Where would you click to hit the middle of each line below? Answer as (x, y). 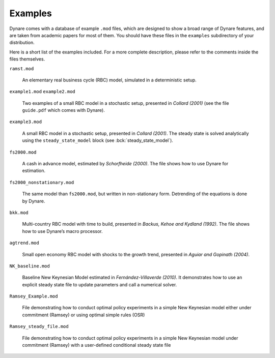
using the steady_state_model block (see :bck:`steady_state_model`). (98, 140)
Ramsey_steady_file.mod (39, 326)
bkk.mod (19, 213)
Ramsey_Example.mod (34, 296)
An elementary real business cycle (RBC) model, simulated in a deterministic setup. (109, 80)
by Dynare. (34, 201)
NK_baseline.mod (30, 266)
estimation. (34, 171)
